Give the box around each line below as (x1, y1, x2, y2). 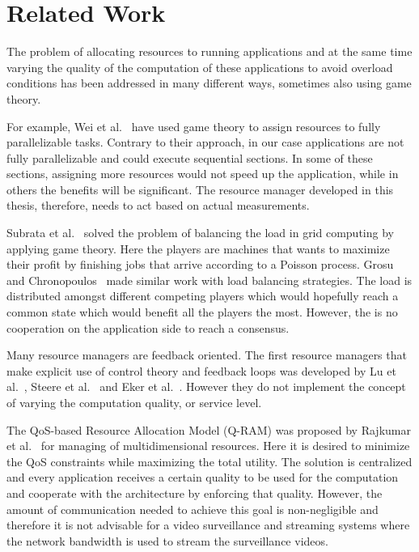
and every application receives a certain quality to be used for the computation (6, 469, 399, 486)
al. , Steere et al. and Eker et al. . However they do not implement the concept (6, 378, 406, 395)
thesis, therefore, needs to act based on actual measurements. (6, 197, 310, 214)
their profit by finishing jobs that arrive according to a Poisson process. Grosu (6, 256, 394, 273)
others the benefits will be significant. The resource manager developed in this (6, 180, 394, 197)
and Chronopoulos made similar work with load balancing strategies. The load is (6, 271, 413, 288)
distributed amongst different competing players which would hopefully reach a (6, 287, 399, 304)
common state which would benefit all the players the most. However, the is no (6, 304, 398, 321)
